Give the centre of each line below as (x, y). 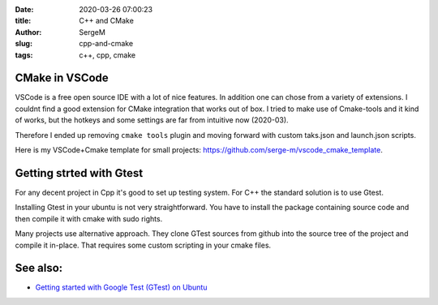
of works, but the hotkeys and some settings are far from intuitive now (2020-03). (152, 120)
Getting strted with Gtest (79, 173)
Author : (28, 32)
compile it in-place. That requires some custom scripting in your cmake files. (143, 245)
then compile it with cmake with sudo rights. (89, 218)
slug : (24, 44)
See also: (39, 268)
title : (23, 21)
